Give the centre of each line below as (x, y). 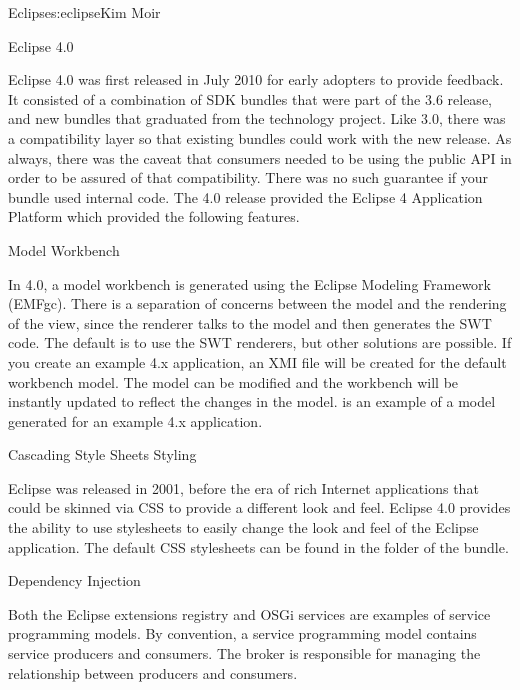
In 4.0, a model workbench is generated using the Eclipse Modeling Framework (249, 283)
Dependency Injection (74, 580)
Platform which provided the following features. (154, 216)
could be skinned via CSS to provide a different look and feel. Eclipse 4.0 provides (259, 507)
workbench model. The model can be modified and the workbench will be (233, 381)
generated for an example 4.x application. (135, 420)
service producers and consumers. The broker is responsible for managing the (244, 653)
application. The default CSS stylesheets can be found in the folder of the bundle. (258, 546)
